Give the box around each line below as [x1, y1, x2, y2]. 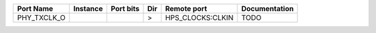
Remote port [164, 4, 207, 13]
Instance [73, 4, 104, 13]
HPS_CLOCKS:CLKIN [164, 13, 234, 22]
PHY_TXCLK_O [17, 13, 66, 22]
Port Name [17, 4, 54, 13]
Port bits [110, 4, 140, 13]
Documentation [241, 4, 294, 13]
